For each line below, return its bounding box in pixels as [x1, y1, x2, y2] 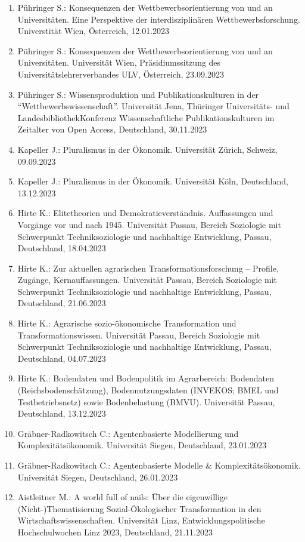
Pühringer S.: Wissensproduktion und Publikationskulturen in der [17, 88, 259, 100]
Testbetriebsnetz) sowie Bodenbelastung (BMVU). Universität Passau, [17, 395, 275, 408]
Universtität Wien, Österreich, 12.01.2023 [17, 24, 170, 37]
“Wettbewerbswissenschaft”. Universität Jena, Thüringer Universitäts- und [17, 100, 290, 112]
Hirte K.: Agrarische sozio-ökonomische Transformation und [17, 317, 236, 329]
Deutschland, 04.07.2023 [17, 352, 106, 364]
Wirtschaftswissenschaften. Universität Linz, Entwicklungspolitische [17, 514, 265, 526]
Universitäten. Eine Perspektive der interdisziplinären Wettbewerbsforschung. [17, 13, 300, 25]
